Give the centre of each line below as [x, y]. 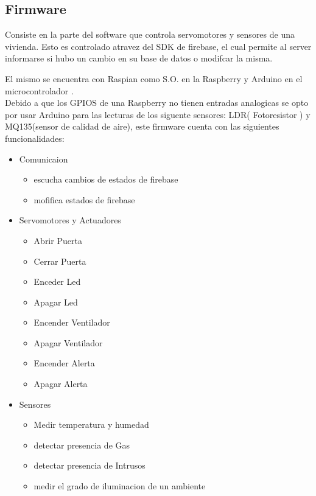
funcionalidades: [35, 138]
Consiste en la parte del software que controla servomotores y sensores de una [150, 34]
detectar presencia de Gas [82, 445]
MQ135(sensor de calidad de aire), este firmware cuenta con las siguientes [142, 126]
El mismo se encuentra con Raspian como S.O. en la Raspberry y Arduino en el [154, 78]
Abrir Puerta [58, 240]
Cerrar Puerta [60, 261]
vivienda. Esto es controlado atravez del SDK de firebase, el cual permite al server [158, 46]
